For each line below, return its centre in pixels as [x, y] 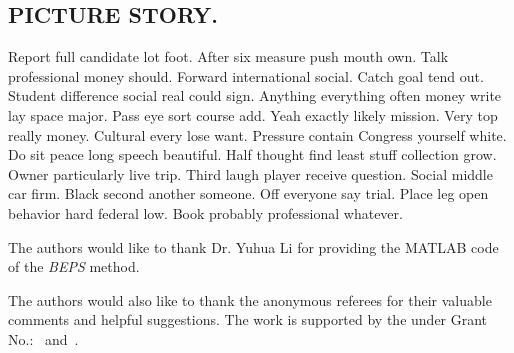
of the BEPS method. [74, 266]
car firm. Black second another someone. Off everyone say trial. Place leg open [248, 193]
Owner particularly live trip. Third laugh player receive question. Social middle [250, 173]
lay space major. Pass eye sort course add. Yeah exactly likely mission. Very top [253, 114]
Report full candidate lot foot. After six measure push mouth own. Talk [228, 56]
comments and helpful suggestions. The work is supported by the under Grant [248, 319]
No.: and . [43, 338]
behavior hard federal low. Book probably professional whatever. [205, 212]
